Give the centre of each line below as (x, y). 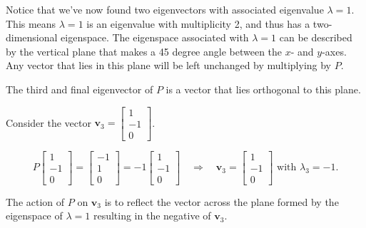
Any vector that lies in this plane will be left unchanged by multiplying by (169, 65)
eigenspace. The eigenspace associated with (155, 37)
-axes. (334, 51)
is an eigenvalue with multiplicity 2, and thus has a (198, 23)
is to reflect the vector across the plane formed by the (222, 201)
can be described (316, 37)
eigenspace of (34, 216)
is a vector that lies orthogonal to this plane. (263, 89)
